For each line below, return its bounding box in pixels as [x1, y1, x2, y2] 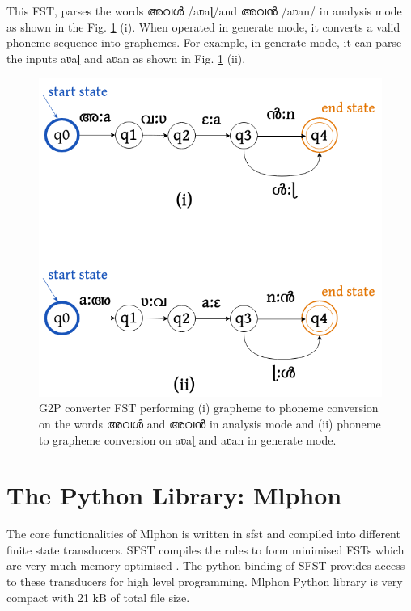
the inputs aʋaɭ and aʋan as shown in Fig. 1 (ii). [6, 49, 246, 66]
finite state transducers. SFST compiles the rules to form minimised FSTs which [6, 541, 405, 558]
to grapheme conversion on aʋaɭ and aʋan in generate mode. [39, 431, 337, 448]
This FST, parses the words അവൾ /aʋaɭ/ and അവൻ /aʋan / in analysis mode [6, 2, 402, 19]
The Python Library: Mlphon [6, 478, 342, 512]
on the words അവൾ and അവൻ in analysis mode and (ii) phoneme [39, 415, 381, 432]
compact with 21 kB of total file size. [6, 588, 190, 605]
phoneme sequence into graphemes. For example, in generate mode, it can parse [6, 34, 402, 51]
